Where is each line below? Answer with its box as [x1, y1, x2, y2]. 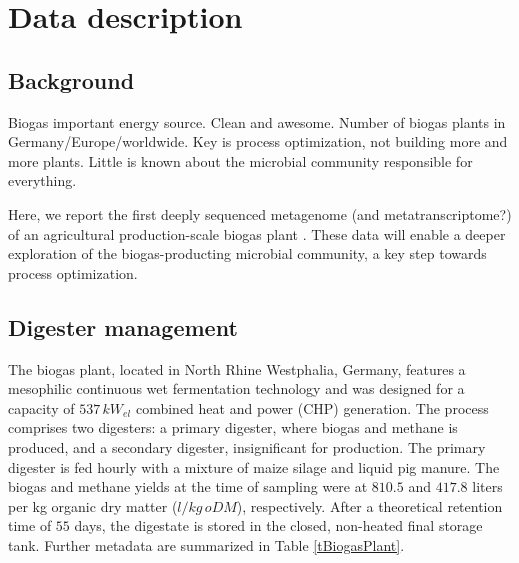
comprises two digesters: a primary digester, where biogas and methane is [8, 417, 458, 438]
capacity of [8, 397, 75, 418]
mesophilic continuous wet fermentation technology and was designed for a [8, 378, 465, 399]
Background [8, 64, 135, 95]
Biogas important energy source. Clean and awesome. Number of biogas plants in [8, 111, 506, 132]
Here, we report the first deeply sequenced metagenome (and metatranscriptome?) [8, 203, 512, 224]
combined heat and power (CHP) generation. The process [135, 397, 489, 418]
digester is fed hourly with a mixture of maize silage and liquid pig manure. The [8, 456, 500, 477]
